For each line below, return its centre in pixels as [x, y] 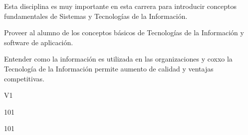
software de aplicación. [39, 42]
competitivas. [24, 78]
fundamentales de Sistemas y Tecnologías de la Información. [96, 16]
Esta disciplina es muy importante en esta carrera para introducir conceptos [120, 6]
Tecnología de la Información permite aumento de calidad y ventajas [109, 68]
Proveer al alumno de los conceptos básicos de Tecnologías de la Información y [124, 33]
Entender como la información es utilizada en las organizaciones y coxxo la [118, 59]
